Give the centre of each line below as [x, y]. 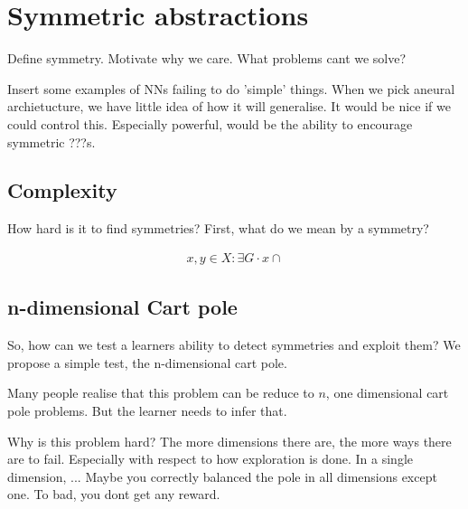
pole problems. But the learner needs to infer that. [147, 410]
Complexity [62, 190]
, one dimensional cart [387, 393]
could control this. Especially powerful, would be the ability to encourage [210, 123]
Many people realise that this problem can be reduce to [161, 393]
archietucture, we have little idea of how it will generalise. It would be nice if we [229, 106]
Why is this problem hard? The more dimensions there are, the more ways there [229, 441]
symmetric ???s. [51, 141]
